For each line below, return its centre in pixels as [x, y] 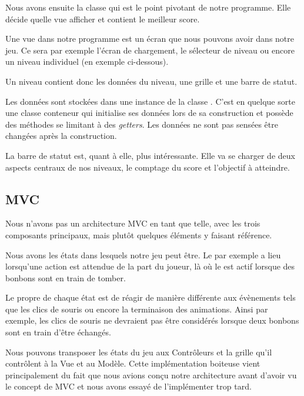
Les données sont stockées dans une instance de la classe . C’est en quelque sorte [150, 101]
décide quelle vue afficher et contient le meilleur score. [103, 19]
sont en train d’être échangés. [58, 332]
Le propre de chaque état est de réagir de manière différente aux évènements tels [151, 297]
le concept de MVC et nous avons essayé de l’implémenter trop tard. [128, 386]
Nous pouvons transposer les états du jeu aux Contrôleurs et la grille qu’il [139, 352]
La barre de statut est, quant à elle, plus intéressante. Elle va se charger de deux [150, 155]
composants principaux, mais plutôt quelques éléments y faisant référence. [139, 234]
